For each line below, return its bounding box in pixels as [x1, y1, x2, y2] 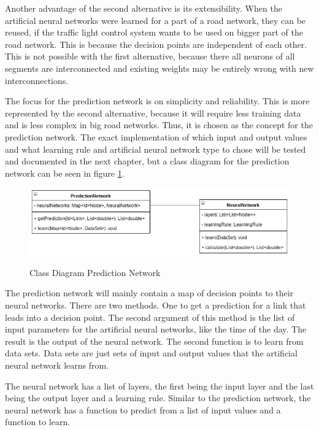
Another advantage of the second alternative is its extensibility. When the [5, 2, 282, 14]
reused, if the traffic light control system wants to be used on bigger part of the [5, 26, 303, 39]
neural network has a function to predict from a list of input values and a [5, 403, 281, 416]
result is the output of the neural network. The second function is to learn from [5, 334, 304, 347]
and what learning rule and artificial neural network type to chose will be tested [5, 142, 306, 155]
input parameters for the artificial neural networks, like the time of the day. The [5, 323, 307, 336]
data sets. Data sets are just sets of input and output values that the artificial [5, 347, 298, 359]
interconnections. [5, 74, 69, 86]
